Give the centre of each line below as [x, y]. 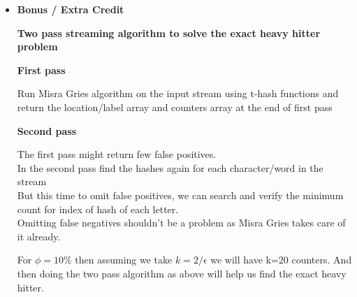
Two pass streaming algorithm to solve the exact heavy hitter [169, 32]
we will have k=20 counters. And [281, 260]
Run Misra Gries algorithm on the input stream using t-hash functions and [178, 93]
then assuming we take [124, 260]
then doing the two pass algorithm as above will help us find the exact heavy [182, 273]
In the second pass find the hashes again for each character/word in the [170, 167]
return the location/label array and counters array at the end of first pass [175, 107]
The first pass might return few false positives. [117, 154]
